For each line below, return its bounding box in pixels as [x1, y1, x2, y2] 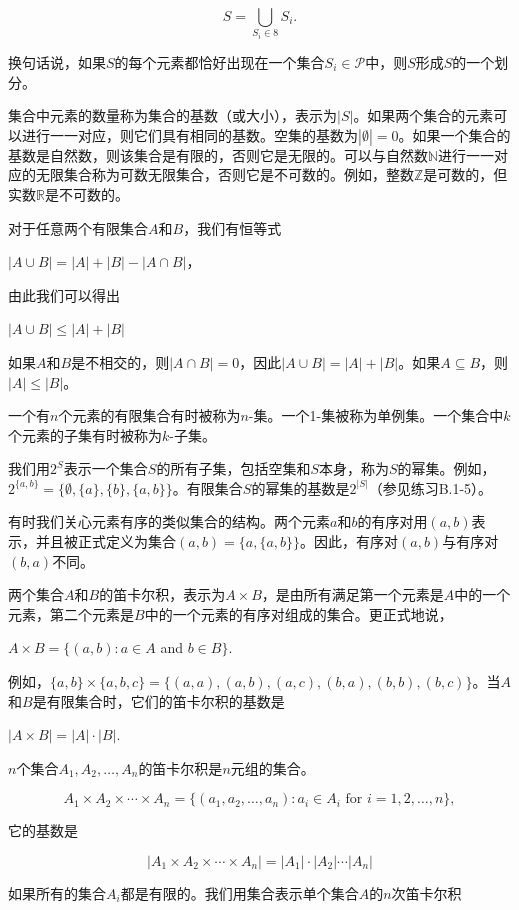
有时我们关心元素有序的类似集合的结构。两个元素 [8, 511, 330, 532]
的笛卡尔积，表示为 [99, 584, 226, 605]
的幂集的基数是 [251, 477, 350, 498]
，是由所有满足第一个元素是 [261, 584, 444, 605]
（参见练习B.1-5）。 [368, 477, 493, 498]
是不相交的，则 [71, 351, 170, 372]
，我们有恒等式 [183, 217, 282, 238]
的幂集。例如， [397, 458, 496, 479]
